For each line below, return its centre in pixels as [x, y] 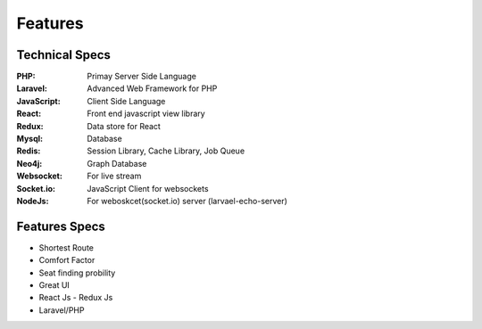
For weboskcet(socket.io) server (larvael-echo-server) [187, 201]
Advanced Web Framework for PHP [152, 88]
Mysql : [30, 139]
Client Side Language [126, 101]
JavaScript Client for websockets [148, 188]
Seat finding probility [77, 273]
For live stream [114, 176]
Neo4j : [29, 163]
